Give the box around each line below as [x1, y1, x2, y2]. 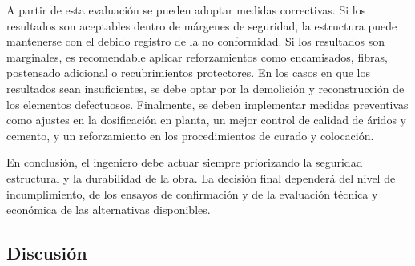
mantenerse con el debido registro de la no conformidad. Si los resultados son [6, 33, 385, 50]
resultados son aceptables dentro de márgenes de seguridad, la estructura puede [6, 17, 397, 34]
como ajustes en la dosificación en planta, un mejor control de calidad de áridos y [6, 111, 406, 128]
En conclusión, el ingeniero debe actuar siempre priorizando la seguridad [6, 154, 363, 171]
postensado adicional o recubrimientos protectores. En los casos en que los [6, 64, 370, 81]
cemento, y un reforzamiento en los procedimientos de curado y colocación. [6, 127, 374, 143]
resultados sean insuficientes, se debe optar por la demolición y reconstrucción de [6, 79, 405, 96]
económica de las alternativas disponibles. [6, 201, 211, 218]
